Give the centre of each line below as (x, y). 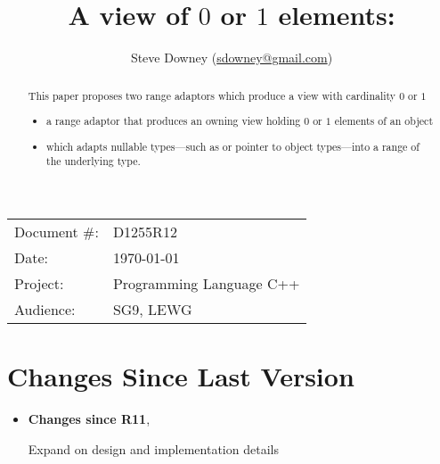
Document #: (57, 231)
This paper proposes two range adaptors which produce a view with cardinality (212, 95)
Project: (39, 283)
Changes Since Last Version (181, 376)
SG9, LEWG (152, 309)
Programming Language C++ (206, 283)
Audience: (45, 309)
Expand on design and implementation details (153, 448)
